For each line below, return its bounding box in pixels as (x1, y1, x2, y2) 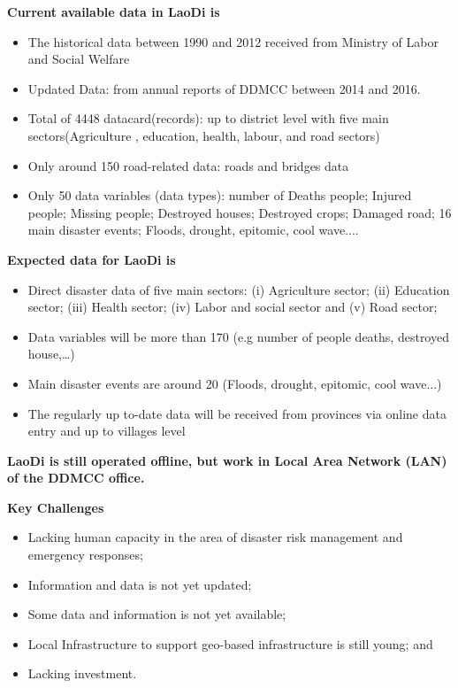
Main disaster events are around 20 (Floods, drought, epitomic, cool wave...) (27, 374, 442, 392)
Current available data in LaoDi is (7, 3, 220, 20)
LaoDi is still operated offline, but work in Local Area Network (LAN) (7, 451, 447, 469)
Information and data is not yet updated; (27, 575, 252, 593)
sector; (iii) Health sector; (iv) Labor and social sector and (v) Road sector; (27, 298, 438, 316)
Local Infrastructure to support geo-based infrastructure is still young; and (27, 634, 433, 653)
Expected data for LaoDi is (7, 250, 176, 268)
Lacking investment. (27, 664, 137, 683)
